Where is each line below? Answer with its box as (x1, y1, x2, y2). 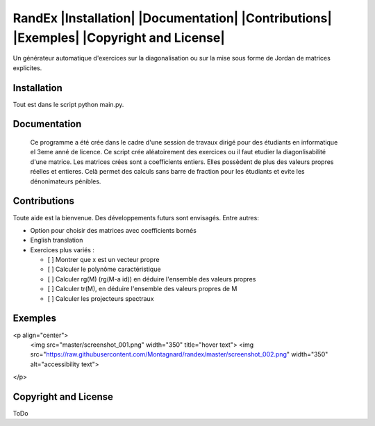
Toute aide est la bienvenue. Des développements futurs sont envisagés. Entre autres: (12, 213, 260, 222)
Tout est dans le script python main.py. (12, 100, 124, 108)
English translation (30, 236, 83, 245)
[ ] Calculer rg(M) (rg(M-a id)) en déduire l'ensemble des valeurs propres (47, 275, 256, 283)
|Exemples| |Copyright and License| (12, 30, 226, 45)
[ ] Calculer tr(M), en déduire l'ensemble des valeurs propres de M (47, 285, 237, 293)
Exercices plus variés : (30, 245, 95, 254)
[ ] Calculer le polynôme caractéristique (47, 265, 161, 274)
